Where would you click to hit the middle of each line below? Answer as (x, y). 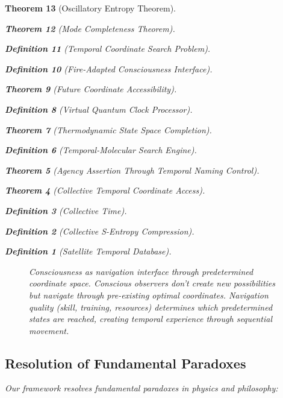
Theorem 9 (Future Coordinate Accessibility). (91, 89)
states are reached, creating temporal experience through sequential (151, 319)
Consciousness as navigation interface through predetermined (141, 271)
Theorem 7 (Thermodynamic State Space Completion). (108, 129)
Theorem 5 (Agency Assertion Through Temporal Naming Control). (132, 170)
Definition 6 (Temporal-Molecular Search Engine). (101, 150)
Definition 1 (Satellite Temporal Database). (88, 251)
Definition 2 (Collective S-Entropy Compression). (100, 231)
